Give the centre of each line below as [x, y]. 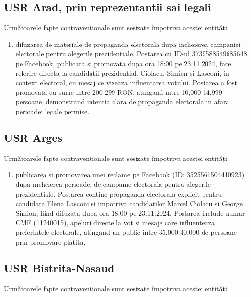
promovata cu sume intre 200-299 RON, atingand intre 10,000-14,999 [119, 92]
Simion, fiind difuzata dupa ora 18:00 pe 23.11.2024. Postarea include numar [130, 213]
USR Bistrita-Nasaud [59, 268]
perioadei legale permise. [52, 111]
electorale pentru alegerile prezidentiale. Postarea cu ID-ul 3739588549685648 [131, 54]
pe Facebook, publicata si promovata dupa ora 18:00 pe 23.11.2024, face [123, 63]
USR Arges [33, 137]
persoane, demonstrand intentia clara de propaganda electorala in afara [122, 102]
